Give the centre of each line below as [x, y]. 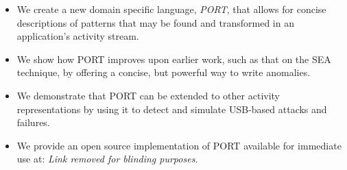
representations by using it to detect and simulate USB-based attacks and [172, 109]
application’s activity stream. [78, 36]
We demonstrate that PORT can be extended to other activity [148, 95]
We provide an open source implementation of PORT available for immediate [179, 145]
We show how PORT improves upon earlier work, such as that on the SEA [174, 59]
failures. [33, 122]
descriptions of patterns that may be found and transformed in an [155, 22]
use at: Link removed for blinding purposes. [107, 159]
